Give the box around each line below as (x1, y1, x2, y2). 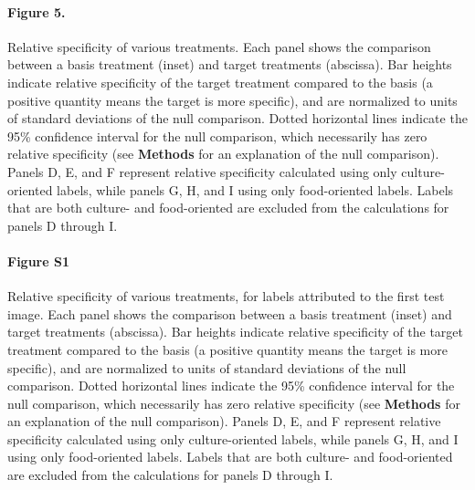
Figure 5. (7, 2, 66, 21)
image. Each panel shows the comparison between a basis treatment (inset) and (7, 304, 452, 323)
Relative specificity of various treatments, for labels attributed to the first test (7, 287, 445, 306)
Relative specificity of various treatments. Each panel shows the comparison (7, 36, 431, 56)
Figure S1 (7, 251, 69, 270)
